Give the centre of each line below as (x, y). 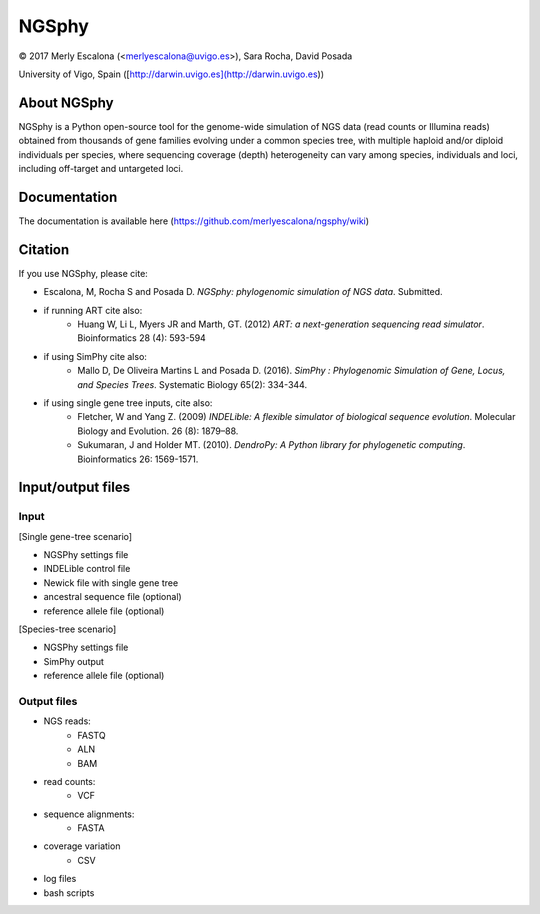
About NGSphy (66, 102)
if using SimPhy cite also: (95, 356)
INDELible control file (87, 569)
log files (60, 879)
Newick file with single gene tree (111, 582)
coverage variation (82, 846)
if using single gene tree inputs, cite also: (128, 402)
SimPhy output (74, 661)
